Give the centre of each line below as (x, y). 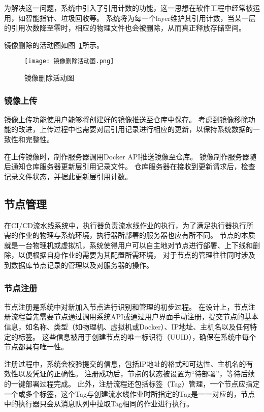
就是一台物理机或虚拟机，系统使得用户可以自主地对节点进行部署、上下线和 (128, 245)
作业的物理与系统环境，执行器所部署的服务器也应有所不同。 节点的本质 (137, 235)
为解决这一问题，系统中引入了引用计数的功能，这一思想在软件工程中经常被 (128, 8)
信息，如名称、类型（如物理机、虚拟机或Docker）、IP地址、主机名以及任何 (127, 326)
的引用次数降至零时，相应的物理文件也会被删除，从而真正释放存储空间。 (125, 28)
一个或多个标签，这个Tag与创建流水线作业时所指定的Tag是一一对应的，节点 (129, 393)
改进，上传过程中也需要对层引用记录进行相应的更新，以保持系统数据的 (135, 129)
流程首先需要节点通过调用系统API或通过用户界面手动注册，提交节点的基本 (135, 317)
